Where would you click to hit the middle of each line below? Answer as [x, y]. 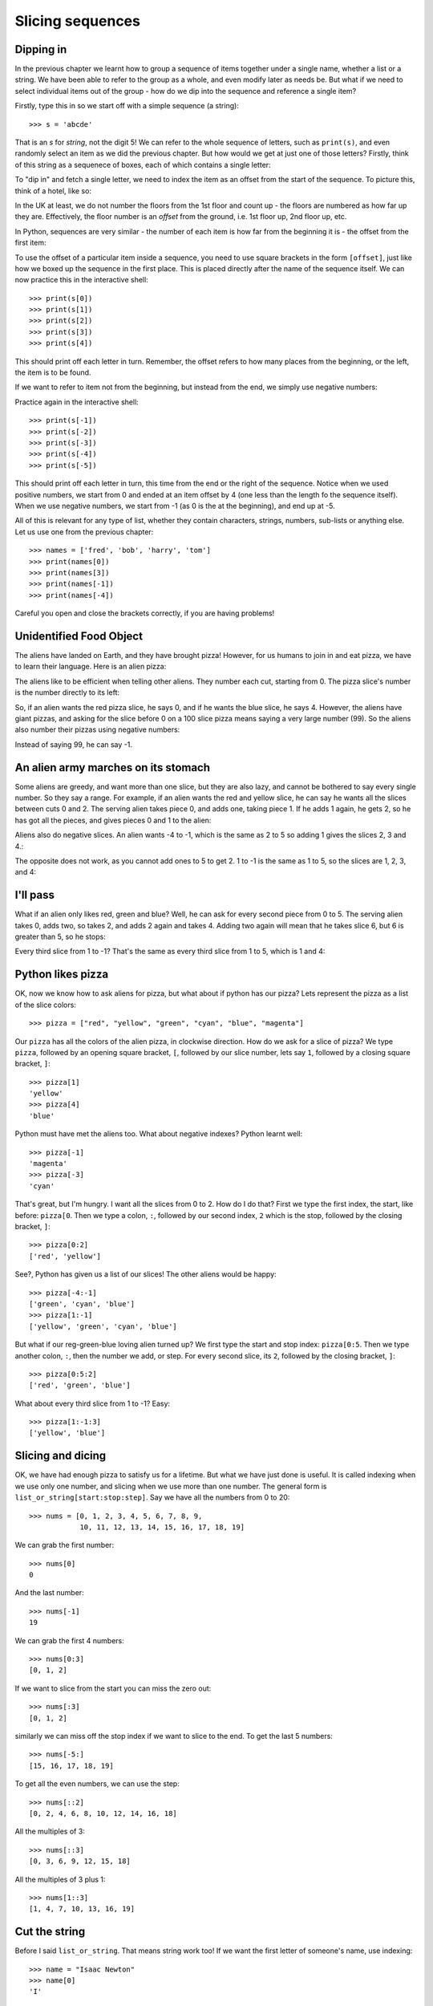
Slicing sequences [77, 21]
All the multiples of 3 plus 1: [60, 1879]
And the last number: [49, 1593]
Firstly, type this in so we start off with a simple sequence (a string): [127, 106]
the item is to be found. [53, 372]
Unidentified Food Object [79, 636]
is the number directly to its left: [67, 692]
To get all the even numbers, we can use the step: [97, 1784]
